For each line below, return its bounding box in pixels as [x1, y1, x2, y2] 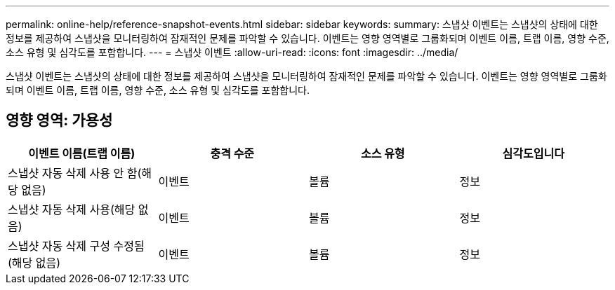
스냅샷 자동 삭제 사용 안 [8, 165, 124, 180]
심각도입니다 [502, 146, 564, 160]
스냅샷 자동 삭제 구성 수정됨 [8, 238, 145, 253]
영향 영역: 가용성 [6, 111, 113, 130]
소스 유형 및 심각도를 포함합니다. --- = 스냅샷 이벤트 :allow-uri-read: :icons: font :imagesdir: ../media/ [6, 46, 458, 58]
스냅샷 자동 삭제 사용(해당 [8, 202, 135, 216]
